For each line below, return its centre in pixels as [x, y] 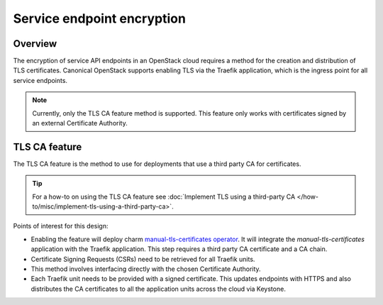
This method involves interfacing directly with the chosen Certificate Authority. [146, 269]
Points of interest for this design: [61, 226]
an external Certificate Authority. [80, 123]
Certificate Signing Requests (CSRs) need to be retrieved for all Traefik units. [143, 259]
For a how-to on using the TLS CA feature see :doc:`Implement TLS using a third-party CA [164, 196]
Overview [35, 44]
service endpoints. [40, 80]
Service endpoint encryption [99, 18]
